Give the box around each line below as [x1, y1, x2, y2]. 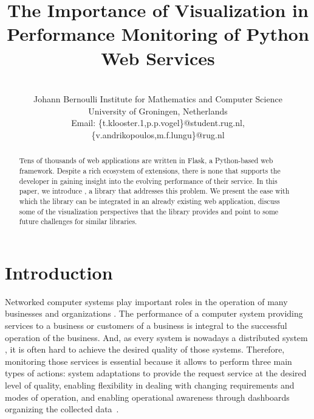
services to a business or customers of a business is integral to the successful [5, 319, 287, 331]
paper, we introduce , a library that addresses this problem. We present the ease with [19, 186, 290, 196]
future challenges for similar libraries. [19, 216, 137, 227]
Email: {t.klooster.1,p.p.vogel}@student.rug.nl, [71, 116, 245, 129]
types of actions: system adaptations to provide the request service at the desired [5, 367, 307, 379]
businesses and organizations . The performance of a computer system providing [5, 307, 303, 320]
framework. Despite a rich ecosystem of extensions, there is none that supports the [19, 165, 281, 175]
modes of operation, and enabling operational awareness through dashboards [5, 390, 290, 403]
